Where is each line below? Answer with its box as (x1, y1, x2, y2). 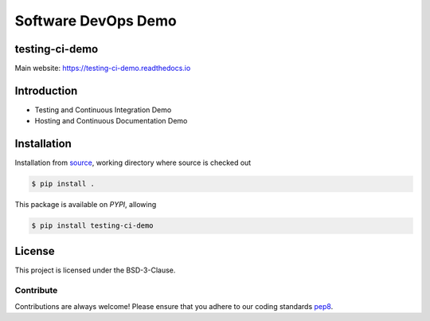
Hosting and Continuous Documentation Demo (34, 116, 188, 126)
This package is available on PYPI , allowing (14, 200, 157, 209)
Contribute (14, 285, 58, 296)
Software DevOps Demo (14, 12, 177, 29)
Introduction (14, 84, 78, 97)
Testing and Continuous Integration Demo (34, 104, 172, 115)
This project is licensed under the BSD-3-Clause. (14, 265, 176, 275)
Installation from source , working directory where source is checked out (14, 158, 252, 167)
